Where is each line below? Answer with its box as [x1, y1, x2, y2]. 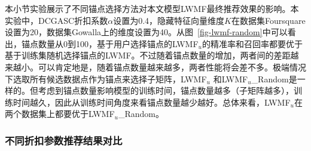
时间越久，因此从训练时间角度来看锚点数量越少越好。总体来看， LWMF [13, 95, 291, 108]
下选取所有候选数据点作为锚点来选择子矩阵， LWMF [5, 72, 207, 85]
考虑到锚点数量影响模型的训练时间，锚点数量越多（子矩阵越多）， [38, 84, 294, 97]
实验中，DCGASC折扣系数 [5, 14, 108, 26]
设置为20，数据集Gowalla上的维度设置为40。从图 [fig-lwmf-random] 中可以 [5, 26, 288, 38]
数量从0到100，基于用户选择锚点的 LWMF [38, 37, 199, 50]
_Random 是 [251, 72, 297, 85]
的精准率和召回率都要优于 [202, 37, 303, 50]
